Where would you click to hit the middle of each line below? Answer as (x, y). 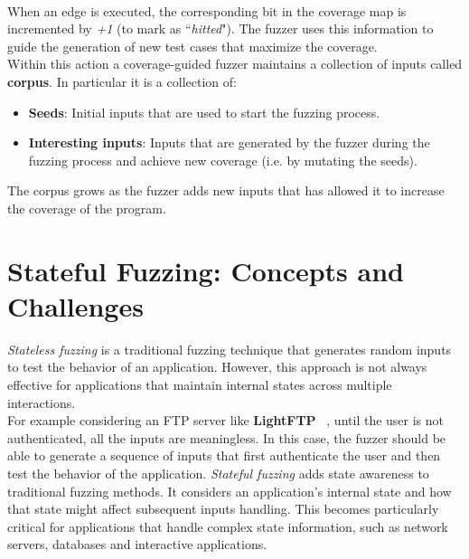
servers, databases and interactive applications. (137, 544)
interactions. (42, 402)
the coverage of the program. (87, 208)
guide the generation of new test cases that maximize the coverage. (192, 46)
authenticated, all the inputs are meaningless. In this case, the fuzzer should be (227, 437)
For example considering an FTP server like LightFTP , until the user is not (226, 420)
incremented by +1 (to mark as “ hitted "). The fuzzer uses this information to (220, 28)
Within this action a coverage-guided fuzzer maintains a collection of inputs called (235, 64)
